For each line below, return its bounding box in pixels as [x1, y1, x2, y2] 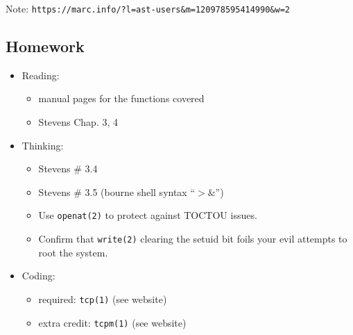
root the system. [38, 245, 108, 259]
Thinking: [21, 138, 64, 152]
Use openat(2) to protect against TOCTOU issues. [38, 208, 257, 222]
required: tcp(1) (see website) [38, 291, 167, 306]
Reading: [21, 67, 60, 82]
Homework [6, 35, 85, 57]
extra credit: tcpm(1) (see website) [38, 315, 187, 329]
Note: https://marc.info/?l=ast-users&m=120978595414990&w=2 [6, 1, 290, 15]
